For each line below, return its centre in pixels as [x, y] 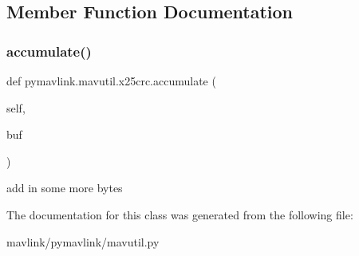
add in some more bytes [65, 188]
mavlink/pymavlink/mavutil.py [83, 241]
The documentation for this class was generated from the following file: [180, 214]
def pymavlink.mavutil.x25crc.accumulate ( [111, 81]
